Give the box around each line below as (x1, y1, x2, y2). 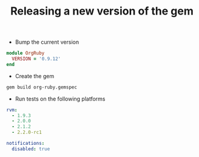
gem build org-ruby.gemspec (6, 84, 78, 90)
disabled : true (12, 145, 50, 152)
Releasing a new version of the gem (10, 4, 194, 18)
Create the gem (15, 72, 55, 79)
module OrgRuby (6, 50, 45, 56)
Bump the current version (15, 38, 79, 46)
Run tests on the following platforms (15, 95, 106, 102)
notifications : (6, 141, 45, 147)
